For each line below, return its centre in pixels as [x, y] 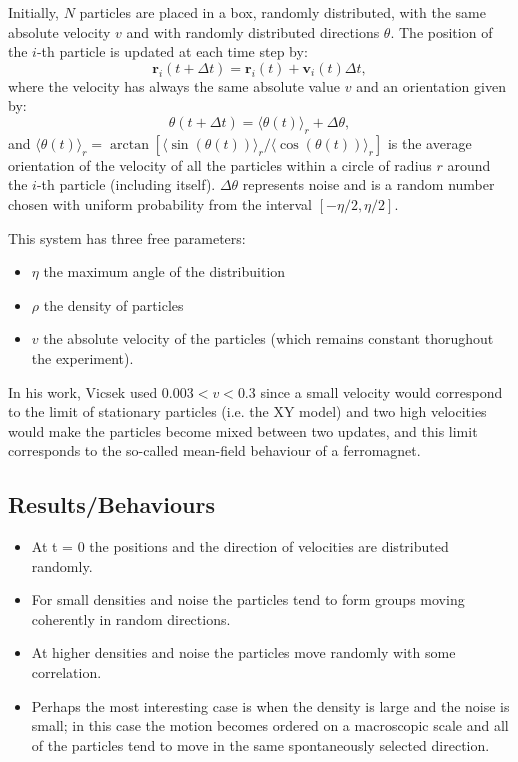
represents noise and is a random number [368, 184]
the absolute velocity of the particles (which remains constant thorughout [268, 338]
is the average [429, 142]
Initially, [33, 12]
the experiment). [82, 357]
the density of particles [113, 304]
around [469, 164]
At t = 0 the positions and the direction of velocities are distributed [240, 546]
